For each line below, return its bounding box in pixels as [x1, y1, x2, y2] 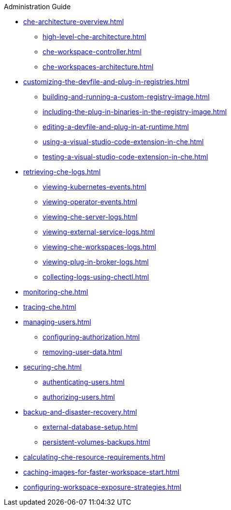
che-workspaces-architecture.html [43, 62, 154, 71]
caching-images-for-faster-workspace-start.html [23, 468, 180, 476]
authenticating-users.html [43, 378, 125, 386]
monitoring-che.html [23, 288, 88, 296]
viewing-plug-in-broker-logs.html [43, 258, 149, 266]
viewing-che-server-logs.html [43, 213, 138, 221]
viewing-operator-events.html [43, 198, 137, 206]
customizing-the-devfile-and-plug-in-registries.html [23, 77, 189, 86]
